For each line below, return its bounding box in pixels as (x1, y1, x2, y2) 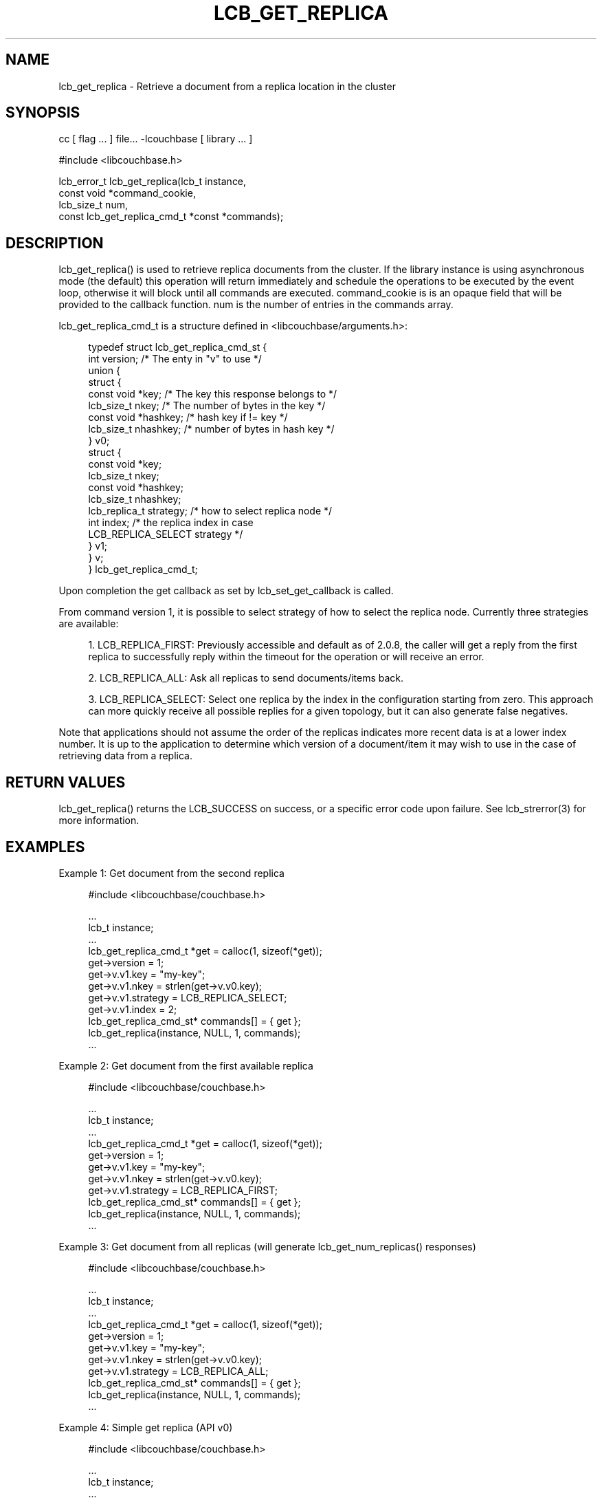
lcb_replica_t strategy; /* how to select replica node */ (88, 505, 333, 517)
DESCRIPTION (5, 234, 104, 252)
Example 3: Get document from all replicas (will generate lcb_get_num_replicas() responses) (58, 1240, 476, 1252)
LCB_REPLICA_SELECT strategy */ (88, 528, 243, 541)
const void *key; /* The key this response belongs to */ (88, 388, 337, 400)
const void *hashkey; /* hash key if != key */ (88, 411, 288, 424)
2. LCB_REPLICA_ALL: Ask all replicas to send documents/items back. (88, 672, 404, 684)
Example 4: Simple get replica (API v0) (58, 1421, 233, 1433)
